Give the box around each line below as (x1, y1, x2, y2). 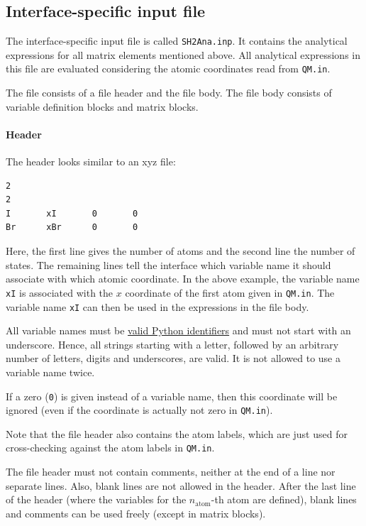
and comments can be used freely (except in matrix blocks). (6, 505, 266, 520)
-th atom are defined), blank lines (211, 492, 357, 507)
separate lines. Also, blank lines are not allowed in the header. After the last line (6, 478, 356, 493)
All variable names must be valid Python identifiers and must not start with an (6, 323, 351, 338)
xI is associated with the (6, 285, 113, 300)
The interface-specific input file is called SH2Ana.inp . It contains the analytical (6, 33, 348, 48)
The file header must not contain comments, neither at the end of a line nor (6, 464, 335, 479)
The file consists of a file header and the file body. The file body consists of (6, 85, 332, 100)
